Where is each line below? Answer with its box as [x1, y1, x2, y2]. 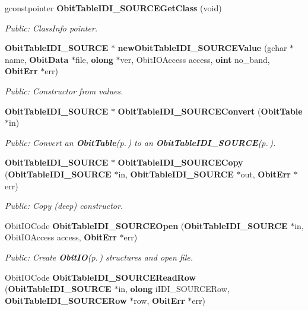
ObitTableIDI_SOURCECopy [118, 156, 243, 169]
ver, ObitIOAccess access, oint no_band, [120, 53, 270, 65]
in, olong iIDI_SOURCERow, [118, 283, 230, 295]
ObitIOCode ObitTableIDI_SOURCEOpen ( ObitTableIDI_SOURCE [5, 219, 288, 231]
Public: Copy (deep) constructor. [5, 199, 123, 212]
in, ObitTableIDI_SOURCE [118, 167, 234, 180]
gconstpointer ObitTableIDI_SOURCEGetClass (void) [5, 2, 222, 14]
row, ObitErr [134, 294, 185, 306]
